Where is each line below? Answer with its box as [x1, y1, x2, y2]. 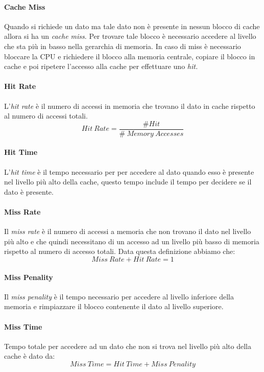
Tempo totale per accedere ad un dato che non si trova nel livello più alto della [4, 340, 251, 351]
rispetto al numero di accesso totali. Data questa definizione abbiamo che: [4, 246, 235, 257]
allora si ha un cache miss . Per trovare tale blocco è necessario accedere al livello [4, 31, 256, 41]
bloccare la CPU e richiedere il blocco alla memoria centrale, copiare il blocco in [4, 51, 255, 61]
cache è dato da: [4, 351, 55, 361]
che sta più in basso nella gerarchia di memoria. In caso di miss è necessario [4, 40, 241, 51]
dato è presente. [4, 186, 54, 197]
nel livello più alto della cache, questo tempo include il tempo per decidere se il [4, 176, 252, 187]
